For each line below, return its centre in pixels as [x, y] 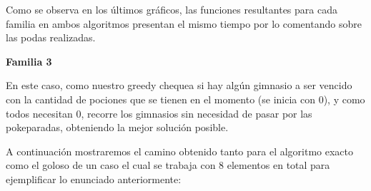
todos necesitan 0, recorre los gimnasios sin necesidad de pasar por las [159, 113]
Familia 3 [29, 61]
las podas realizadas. [51, 37]
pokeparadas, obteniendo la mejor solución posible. [117, 127]
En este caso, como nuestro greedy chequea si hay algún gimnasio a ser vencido [179, 85]
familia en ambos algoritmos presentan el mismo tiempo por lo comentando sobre [184, 23]
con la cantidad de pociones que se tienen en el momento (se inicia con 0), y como [185, 99]
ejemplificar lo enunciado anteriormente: [94, 179]
